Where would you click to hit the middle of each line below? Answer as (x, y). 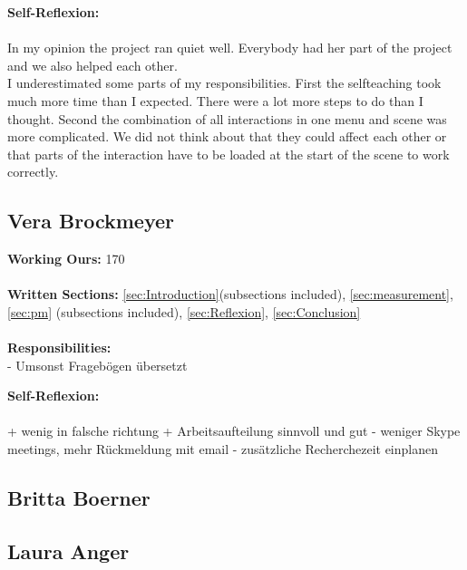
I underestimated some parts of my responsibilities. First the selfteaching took (224, 83)
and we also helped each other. (92, 65)
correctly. (33, 172)
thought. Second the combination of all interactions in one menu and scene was (227, 118)
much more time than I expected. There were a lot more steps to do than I (215, 100)
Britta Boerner (79, 498)
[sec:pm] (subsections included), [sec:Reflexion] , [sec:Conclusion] (184, 311)
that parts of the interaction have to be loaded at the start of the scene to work (229, 154)
